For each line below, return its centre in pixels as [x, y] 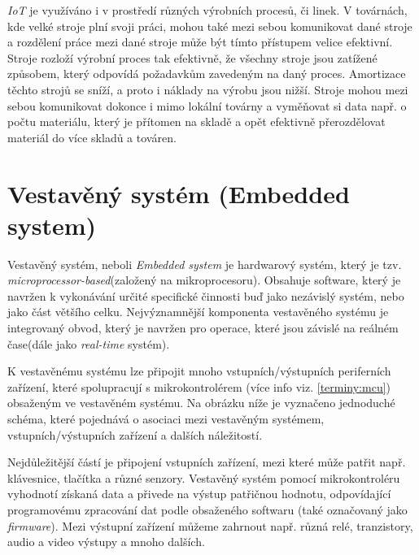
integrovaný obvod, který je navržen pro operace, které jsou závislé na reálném [203, 328]
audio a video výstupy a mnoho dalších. [106, 542]
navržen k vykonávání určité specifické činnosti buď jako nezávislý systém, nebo [206, 295]
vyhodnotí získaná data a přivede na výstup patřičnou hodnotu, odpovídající [199, 494]
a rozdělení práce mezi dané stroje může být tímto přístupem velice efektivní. [200, 42]
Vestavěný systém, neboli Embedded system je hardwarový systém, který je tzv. [205, 264]
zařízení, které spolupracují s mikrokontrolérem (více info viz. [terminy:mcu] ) [199, 386]
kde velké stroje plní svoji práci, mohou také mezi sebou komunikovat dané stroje [210, 26]
